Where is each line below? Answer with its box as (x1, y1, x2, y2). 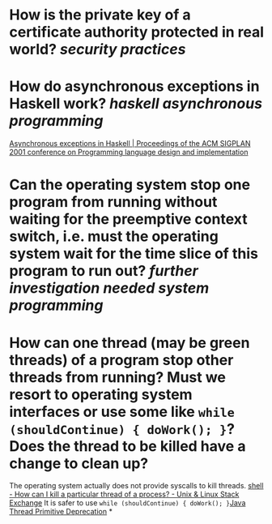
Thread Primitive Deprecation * (9, 507, 113, 517)
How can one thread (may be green (9, 333, 250, 352)
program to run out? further (9, 262, 199, 281)
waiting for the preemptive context (9, 210, 248, 229)
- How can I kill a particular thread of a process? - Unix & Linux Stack (9, 489, 240, 500)
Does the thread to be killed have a (9, 436, 246, 455)
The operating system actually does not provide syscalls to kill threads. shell (9, 481, 264, 491)
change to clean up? (9, 454, 149, 472)
